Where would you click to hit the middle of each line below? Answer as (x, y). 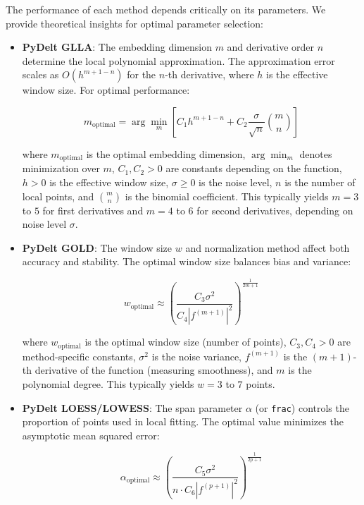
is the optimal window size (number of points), (186, 342)
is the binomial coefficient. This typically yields (227, 196)
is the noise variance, (196, 356)
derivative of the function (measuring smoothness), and (154, 370)
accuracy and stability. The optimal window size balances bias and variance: (187, 261)
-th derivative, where (209, 74)
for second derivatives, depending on (275, 210)
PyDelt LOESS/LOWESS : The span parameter (132, 407)
